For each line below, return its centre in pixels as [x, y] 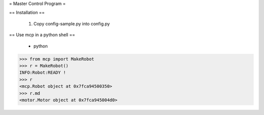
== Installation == [27, 13]
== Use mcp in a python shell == [42, 35]
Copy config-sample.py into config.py [72, 23]
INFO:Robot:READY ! [43, 73]
